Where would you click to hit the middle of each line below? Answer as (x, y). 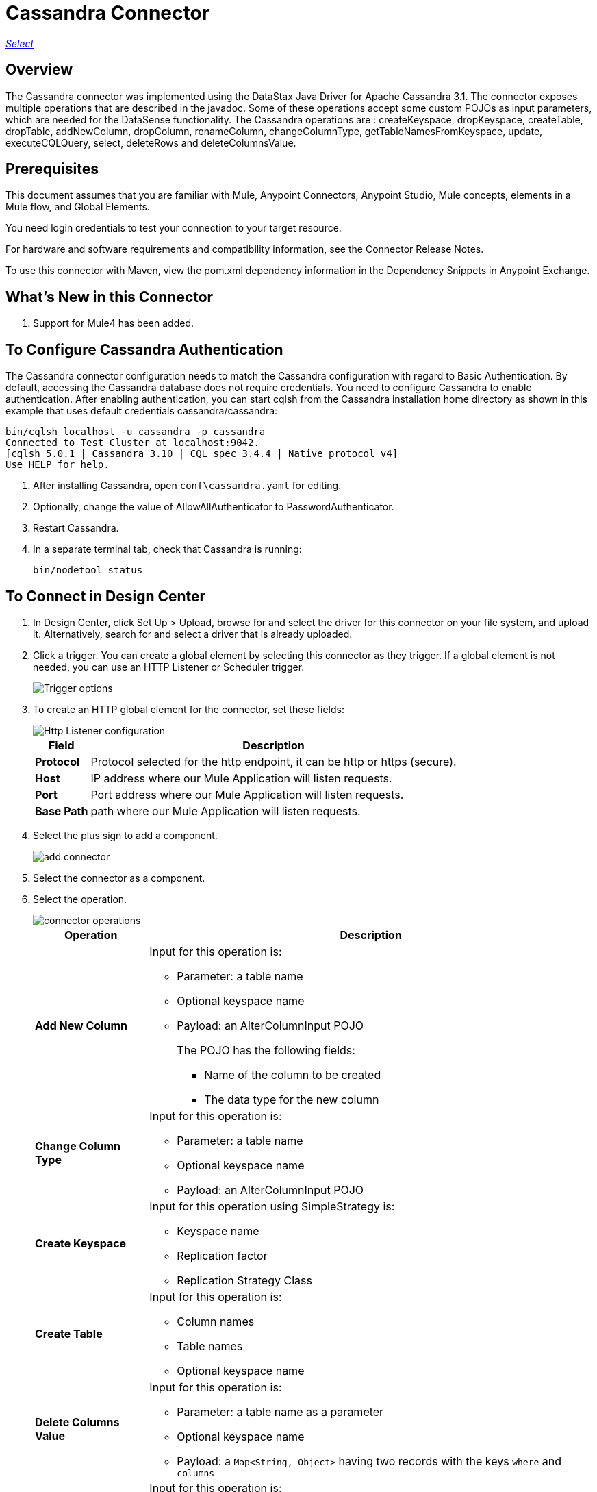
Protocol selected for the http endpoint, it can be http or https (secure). (274, 761)
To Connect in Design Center (106, 596)
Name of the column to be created (293, 1074)
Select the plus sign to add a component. (125, 835)
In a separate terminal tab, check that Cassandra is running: (167, 549)
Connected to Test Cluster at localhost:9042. (132, 443)
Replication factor (222, 1255)
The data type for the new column (292, 1099)
